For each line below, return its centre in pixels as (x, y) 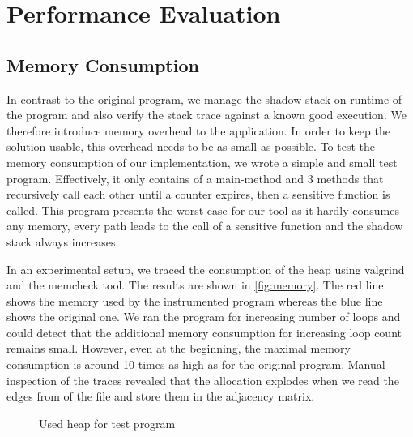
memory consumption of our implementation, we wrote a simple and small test (202, 162)
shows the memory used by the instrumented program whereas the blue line (195, 300)
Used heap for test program (107, 423)
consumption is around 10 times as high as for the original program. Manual (196, 364)
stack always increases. (63, 241)
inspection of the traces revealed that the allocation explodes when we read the (203, 380)
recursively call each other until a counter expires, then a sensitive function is (198, 194)
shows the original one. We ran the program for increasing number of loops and (204, 317)
